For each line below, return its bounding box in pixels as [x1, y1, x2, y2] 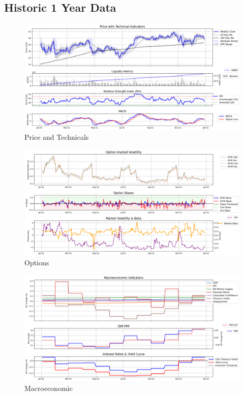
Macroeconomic [24, 383, 73, 393]
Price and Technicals [24, 132, 89, 142]
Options [24, 257, 49, 268]
